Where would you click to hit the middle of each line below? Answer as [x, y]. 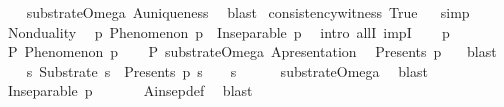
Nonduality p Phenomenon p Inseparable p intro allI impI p [228, 31]
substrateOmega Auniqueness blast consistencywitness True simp [248, 12]
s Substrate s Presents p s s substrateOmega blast [227, 70]
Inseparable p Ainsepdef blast [130, 90]
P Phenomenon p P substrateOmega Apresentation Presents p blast [252, 51]
